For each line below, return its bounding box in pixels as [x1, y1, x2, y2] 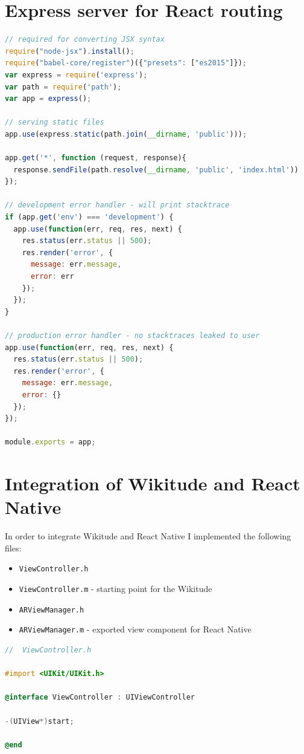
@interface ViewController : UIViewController [5, 693, 195, 702]
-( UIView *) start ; [5, 717, 74, 726]
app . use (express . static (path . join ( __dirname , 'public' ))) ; [5, 129, 247, 138]
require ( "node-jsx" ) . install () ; [5, 47, 135, 56]
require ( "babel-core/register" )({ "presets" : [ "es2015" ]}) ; [5, 59, 247, 68]
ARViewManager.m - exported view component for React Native [19, 623, 252, 635]
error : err [30, 272, 74, 281]
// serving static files [5, 118, 104, 127]
